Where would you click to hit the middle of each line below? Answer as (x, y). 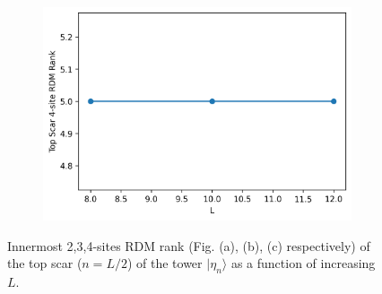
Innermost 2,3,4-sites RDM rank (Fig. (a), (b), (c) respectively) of (189, 245)
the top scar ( (45, 263)
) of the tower (165, 263)
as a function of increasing (303, 263)
